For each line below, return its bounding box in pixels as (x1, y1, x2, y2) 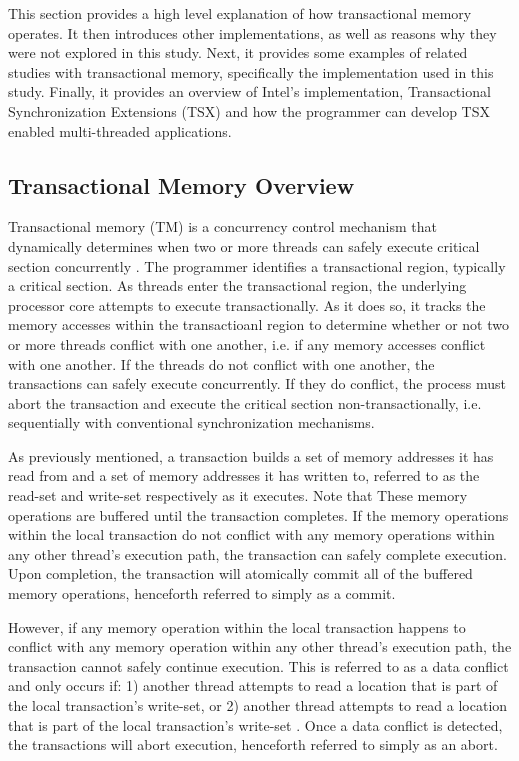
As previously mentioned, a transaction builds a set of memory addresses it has (8, 445, 494, 466)
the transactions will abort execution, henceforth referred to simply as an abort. (8, 734, 498, 755)
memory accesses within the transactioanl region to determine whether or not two (8, 314, 509, 335)
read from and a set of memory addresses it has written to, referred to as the (8, 465, 480, 486)
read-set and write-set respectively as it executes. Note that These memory (8, 485, 468, 506)
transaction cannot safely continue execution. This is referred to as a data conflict (8, 655, 509, 676)
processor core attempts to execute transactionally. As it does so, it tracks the (8, 294, 486, 315)
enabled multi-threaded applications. (8, 120, 232, 141)
